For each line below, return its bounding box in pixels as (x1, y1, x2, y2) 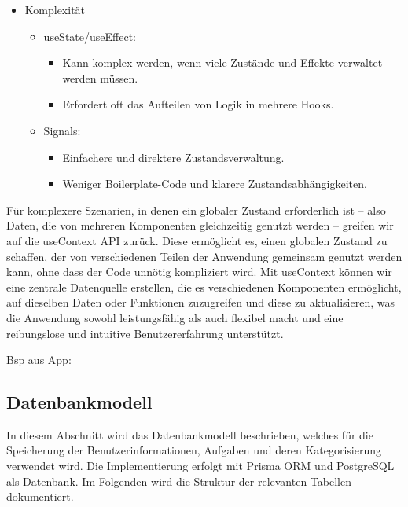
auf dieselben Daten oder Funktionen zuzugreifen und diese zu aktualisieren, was (6, 294, 395, 310)
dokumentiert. (6, 488, 74, 505)
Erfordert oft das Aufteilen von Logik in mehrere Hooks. (62, 96, 334, 112)
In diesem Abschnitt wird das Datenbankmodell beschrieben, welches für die (6, 426, 373, 443)
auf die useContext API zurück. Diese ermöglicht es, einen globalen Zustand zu (6, 232, 388, 248)
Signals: (43, 122, 81, 138)
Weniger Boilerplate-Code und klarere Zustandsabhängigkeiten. (62, 175, 367, 192)
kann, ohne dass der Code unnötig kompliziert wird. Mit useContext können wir (6, 263, 392, 280)
